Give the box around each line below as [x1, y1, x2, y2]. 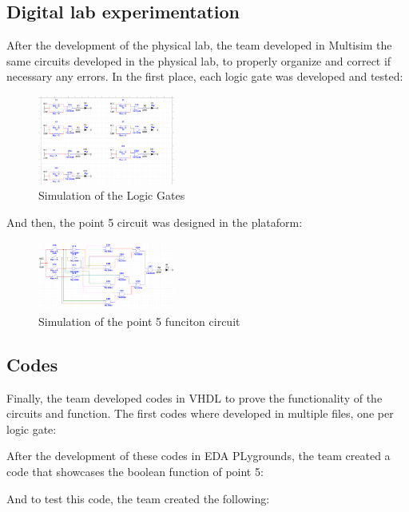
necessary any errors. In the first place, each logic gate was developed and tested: [6, 68, 403, 85]
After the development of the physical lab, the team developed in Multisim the [6, 37, 392, 54]
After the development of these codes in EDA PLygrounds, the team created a [6, 447, 391, 464]
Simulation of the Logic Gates [38, 187, 185, 204]
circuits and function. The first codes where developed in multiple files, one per [6, 405, 394, 422]
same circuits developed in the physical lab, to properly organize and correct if [6, 52, 391, 69]
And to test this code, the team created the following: [6, 490, 270, 506]
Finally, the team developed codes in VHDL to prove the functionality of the [6, 389, 383, 406]
